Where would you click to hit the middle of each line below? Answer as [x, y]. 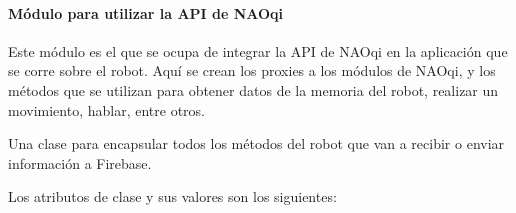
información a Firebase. [80, 162]
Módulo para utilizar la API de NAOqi [146, 12]
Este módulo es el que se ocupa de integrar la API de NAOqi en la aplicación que [258, 50]
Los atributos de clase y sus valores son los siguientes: [172, 196]
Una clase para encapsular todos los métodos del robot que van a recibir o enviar [256, 143]
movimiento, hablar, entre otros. [106, 109]
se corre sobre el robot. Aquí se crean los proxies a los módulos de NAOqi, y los [252, 70]
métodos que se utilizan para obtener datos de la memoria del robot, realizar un [253, 89]
